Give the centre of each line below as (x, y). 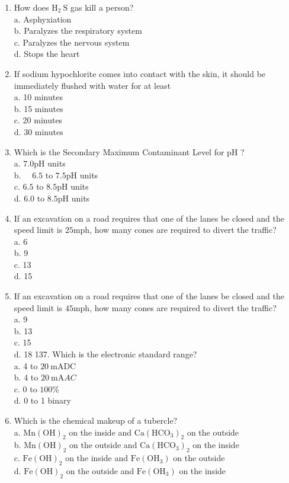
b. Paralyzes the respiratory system (78, 31)
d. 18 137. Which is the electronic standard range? (105, 354)
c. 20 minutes (38, 120)
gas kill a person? (102, 7)
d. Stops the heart (47, 54)
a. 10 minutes (38, 97)
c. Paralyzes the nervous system (72, 42)
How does (31, 7)
